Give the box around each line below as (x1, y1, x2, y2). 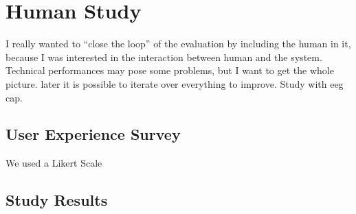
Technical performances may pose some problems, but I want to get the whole (5, 63, 334, 78)
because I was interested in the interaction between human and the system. (5, 49, 322, 64)
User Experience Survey (5, 123, 181, 145)
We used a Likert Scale (5, 156, 102, 170)
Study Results (5, 189, 108, 211)
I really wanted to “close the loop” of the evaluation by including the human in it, (5, 36, 351, 51)
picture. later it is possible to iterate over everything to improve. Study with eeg (5, 76, 344, 91)
